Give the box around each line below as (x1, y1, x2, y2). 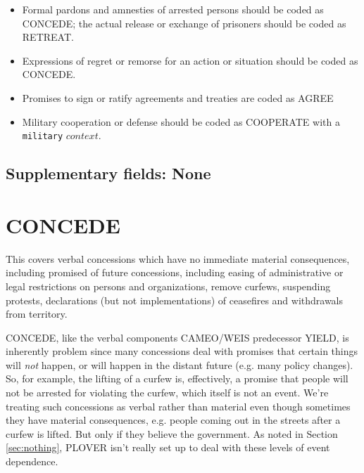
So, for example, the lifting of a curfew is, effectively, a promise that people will (6, 371, 349, 386)
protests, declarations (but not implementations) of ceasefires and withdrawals (6, 292, 344, 307)
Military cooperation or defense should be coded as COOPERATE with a (22, 114, 340, 129)
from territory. (6, 306, 68, 321)
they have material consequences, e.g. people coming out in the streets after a (6, 413, 341, 427)
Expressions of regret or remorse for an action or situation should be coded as (22, 53, 358, 67)
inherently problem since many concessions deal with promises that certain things (6, 344, 358, 358)
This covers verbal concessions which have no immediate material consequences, (6, 251, 350, 266)
